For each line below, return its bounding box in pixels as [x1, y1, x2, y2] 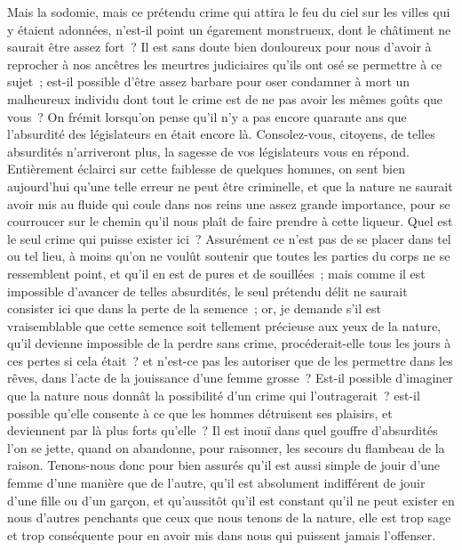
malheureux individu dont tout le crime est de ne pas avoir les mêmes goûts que [7, 89, 443, 108]
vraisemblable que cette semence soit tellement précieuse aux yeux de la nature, [7, 316, 442, 335]
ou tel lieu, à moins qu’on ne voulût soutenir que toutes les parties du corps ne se [7, 247, 450, 265]
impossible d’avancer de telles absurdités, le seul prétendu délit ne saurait [7, 281, 408, 300]
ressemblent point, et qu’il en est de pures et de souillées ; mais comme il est [7, 263, 426, 282]
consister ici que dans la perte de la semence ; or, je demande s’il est [7, 299, 381, 318]
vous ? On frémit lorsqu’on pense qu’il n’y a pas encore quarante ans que [7, 107, 407, 125]
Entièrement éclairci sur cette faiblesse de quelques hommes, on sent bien [7, 159, 405, 178]
